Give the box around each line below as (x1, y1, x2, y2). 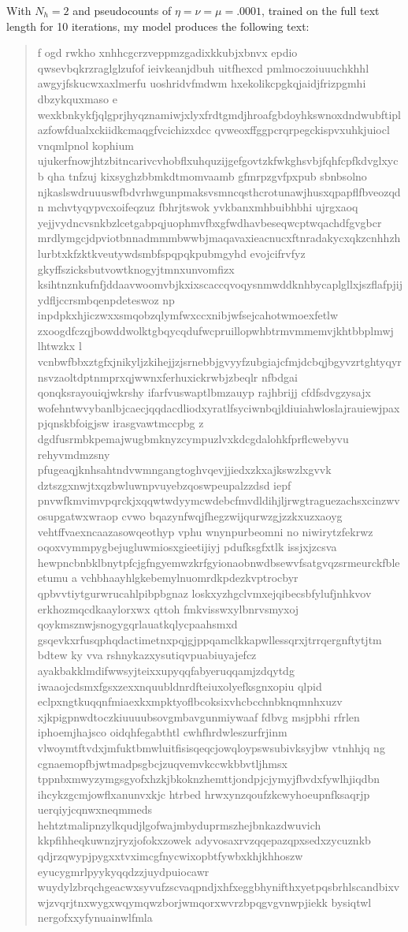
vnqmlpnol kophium (37, 136, 134, 153)
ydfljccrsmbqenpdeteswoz (37, 291, 159, 308)
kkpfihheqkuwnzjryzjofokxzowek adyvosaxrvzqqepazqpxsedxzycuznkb (37, 832, 371, 848)
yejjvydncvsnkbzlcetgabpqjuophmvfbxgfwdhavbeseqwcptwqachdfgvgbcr (37, 214, 382, 230)
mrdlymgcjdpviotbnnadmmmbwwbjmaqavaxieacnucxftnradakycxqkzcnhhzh (37, 229, 401, 246)
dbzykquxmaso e (37, 90, 117, 106)
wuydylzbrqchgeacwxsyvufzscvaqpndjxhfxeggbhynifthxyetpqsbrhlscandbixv (37, 878, 400, 895)
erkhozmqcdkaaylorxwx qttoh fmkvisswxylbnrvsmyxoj (37, 600, 299, 617)
